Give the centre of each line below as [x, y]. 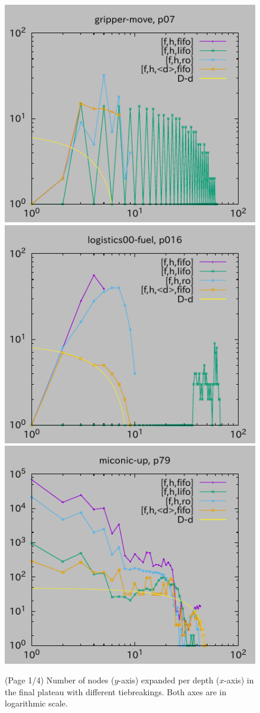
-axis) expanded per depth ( [169, 680]
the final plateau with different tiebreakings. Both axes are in [116, 691]
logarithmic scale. [36, 703]
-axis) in [239, 680]
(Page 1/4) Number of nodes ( [60, 680]
